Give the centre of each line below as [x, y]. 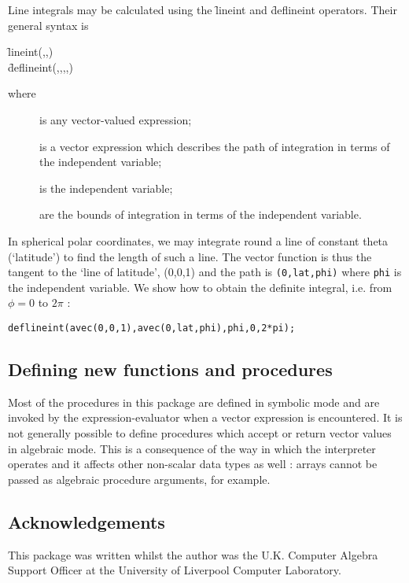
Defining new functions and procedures [170, 369]
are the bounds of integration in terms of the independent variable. [201, 214]
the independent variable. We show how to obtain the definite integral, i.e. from [200, 287]
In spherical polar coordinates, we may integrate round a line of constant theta [198, 240]
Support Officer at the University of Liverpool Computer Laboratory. [175, 570]
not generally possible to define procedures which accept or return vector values [200, 433]
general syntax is [48, 25]
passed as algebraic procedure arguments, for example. [139, 479]
